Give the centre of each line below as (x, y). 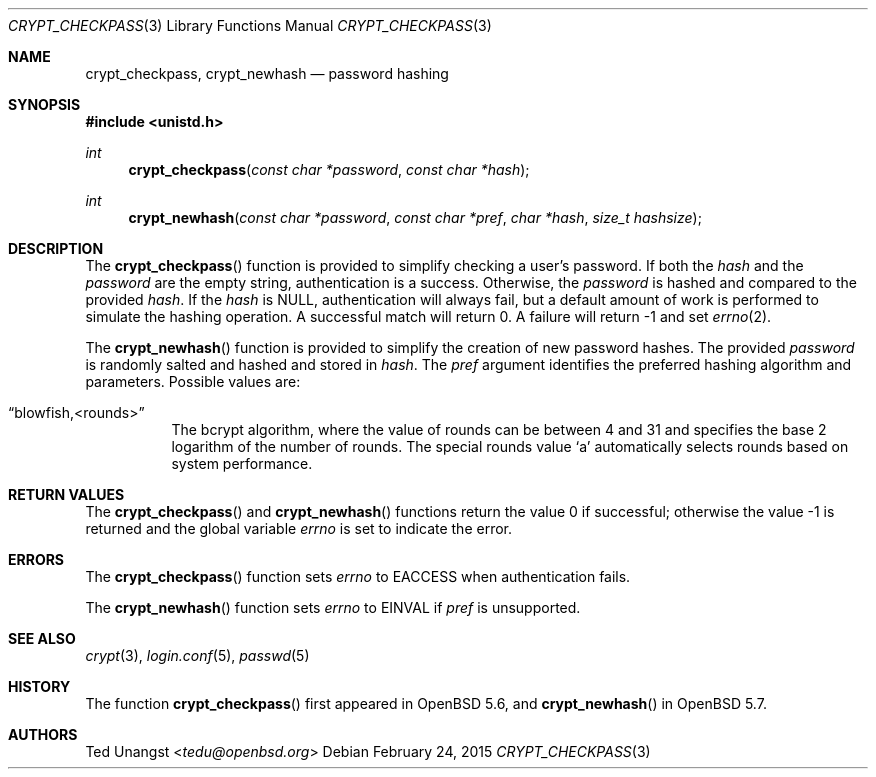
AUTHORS (43, 734)
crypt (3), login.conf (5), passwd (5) (197, 655)
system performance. (242, 463)
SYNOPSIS (44, 104)
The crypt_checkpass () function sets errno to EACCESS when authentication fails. (358, 576)
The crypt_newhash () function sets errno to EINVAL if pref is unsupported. (333, 607)
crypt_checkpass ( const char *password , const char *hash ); (329, 169)
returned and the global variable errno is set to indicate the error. (299, 528)
